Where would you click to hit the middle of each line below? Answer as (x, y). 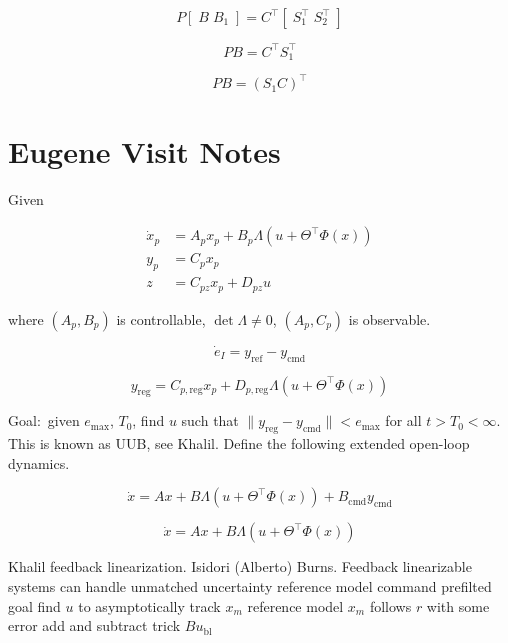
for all (403, 420)
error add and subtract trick (94, 625)
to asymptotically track (149, 605)
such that (210, 420)
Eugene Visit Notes (144, 150)
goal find (34, 605)
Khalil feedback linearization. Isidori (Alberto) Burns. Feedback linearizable (240, 566)
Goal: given (44, 420)
